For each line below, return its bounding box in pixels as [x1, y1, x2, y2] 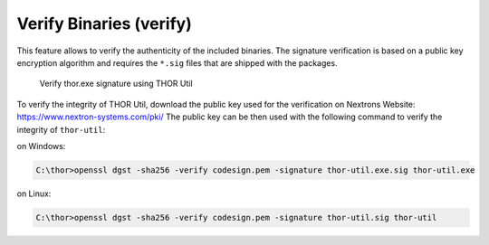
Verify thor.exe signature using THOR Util [39, 78, 194, 90]
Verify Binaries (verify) [16, 14, 192, 33]
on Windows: [16, 140, 66, 151]
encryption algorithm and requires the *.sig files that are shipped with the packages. [16, 57, 339, 68]
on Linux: [16, 188, 52, 199]
